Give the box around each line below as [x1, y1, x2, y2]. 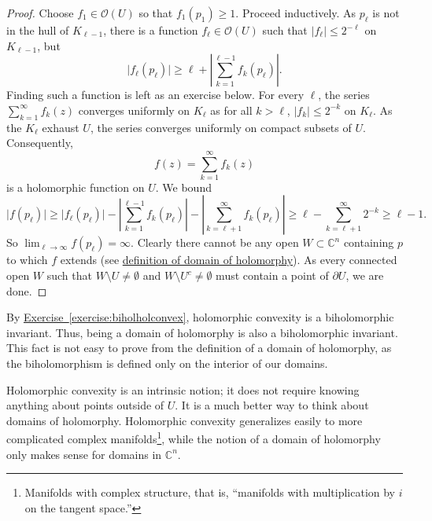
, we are [345, 267, 384, 284]
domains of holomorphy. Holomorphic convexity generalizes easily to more [6, 412, 363, 428]
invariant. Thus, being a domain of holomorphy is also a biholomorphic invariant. [6, 324, 398, 340]
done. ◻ [6, 282, 47, 299]
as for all [210, 101, 253, 118]
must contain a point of [216, 267, 329, 284]
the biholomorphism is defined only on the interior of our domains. [6, 355, 328, 372]
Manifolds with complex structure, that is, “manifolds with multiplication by [24, 484, 396, 501]
